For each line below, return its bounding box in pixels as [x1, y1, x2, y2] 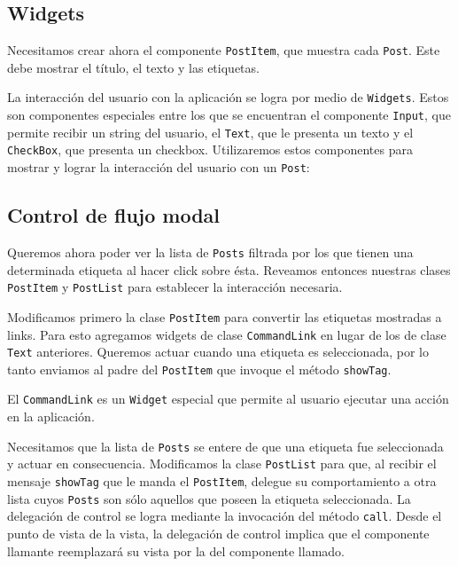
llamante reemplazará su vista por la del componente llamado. [7, 541, 345, 560]
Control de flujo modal [7, 201, 221, 229]
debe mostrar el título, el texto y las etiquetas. [7, 58, 260, 76]
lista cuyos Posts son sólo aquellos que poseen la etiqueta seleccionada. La [7, 489, 411, 507]
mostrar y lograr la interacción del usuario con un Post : [7, 158, 310, 177]
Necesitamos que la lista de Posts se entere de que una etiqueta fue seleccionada [7, 436, 444, 455]
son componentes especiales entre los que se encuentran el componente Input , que [7, 106, 451, 124]
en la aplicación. [7, 407, 95, 426]
